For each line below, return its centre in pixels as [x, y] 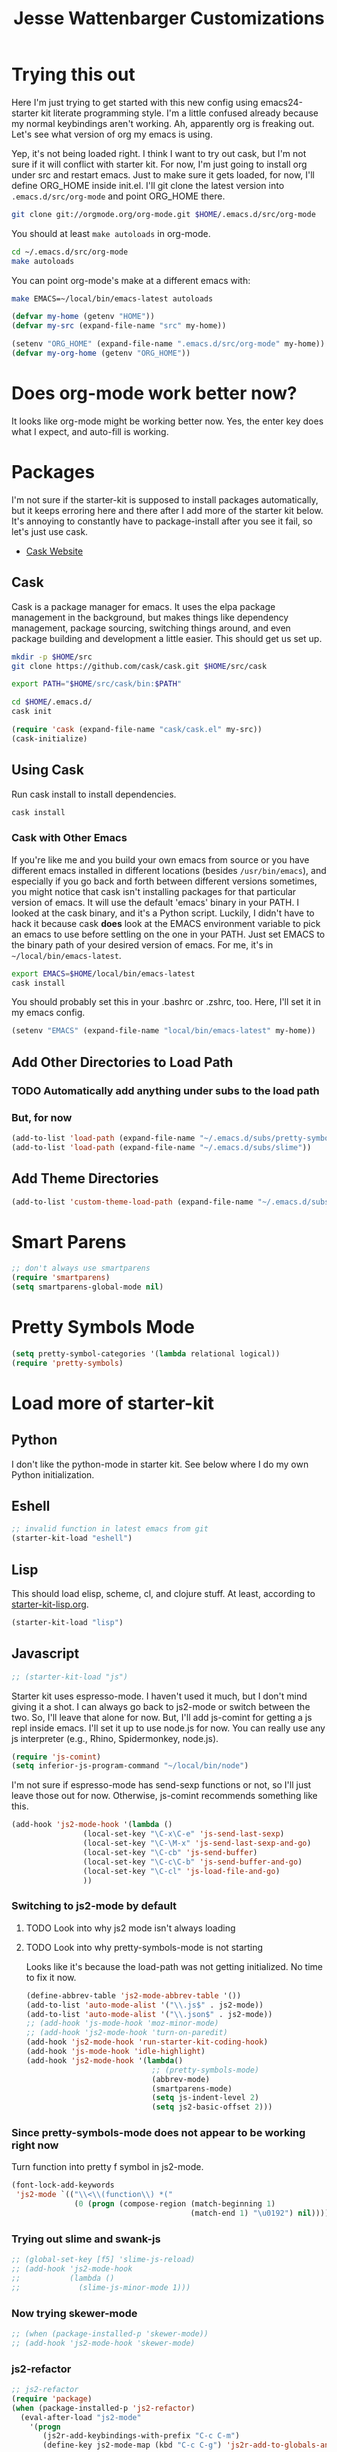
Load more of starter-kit [113, 1403]
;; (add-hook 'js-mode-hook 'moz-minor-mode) [122, 2023]
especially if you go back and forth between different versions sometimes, [164, 881]
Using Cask [47, 770]
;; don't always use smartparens [81, 1268]
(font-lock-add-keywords [63, 2185]
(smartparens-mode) [192, 2088]
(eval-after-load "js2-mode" [81, 2417]
